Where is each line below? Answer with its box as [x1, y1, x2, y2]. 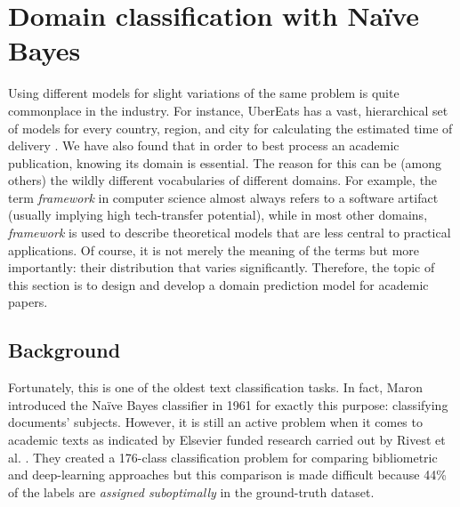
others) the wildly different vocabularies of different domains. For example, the [8, 171, 438, 189]
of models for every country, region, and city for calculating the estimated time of [8, 118, 453, 137]
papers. [8, 293, 48, 311]
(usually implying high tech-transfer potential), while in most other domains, [8, 205, 428, 224]
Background [8, 336, 121, 364]
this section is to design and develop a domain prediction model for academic [8, 275, 429, 294]
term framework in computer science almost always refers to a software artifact [8, 188, 439, 206]
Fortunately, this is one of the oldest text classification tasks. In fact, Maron [8, 378, 423, 397]
